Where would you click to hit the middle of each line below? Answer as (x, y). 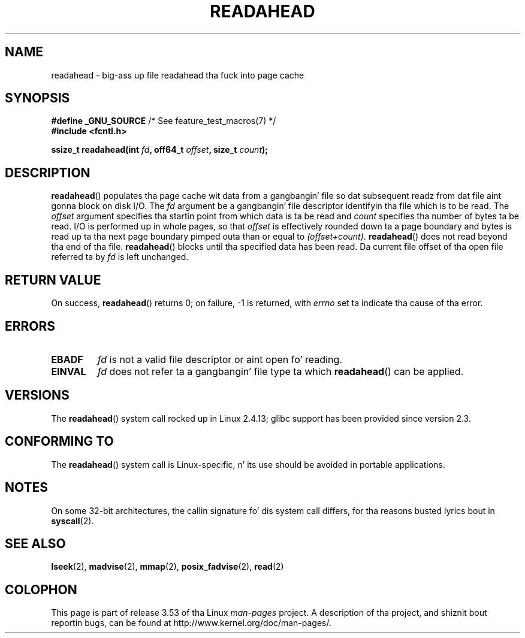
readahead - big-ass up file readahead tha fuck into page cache (178, 75)
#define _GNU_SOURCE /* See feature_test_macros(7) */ (164, 121)
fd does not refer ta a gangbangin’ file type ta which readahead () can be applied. (280, 371)
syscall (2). (73, 521)
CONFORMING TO (59, 442)
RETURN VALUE (53, 280)
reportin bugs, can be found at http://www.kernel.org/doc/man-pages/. (191, 623)
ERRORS (30, 326)
